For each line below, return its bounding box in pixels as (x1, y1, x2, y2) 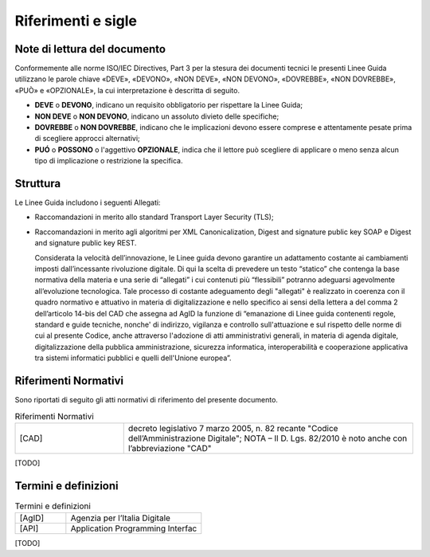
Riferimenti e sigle (14, 12, 137, 29)
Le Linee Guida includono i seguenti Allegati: (14, 198, 161, 207)
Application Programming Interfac (70, 523, 197, 534)
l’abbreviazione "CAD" (127, 442, 212, 453)
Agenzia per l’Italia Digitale (70, 512, 171, 524)
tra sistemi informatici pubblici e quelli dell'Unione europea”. (34, 353, 232, 363)
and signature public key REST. (34, 238, 137, 248)
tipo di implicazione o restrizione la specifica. (34, 156, 183, 166)
